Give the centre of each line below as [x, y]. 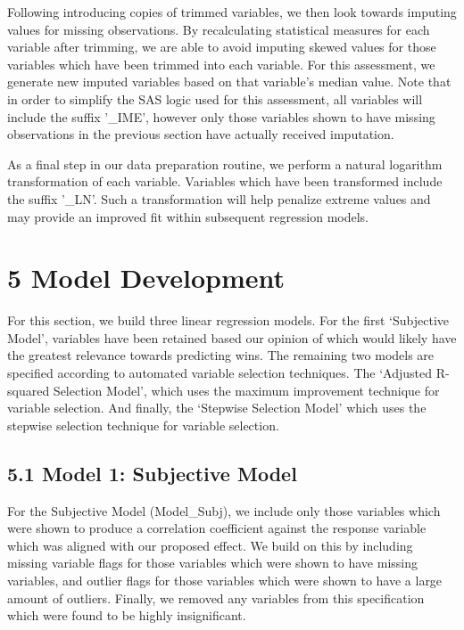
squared [29, 390]
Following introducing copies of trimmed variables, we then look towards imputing [232, 12]
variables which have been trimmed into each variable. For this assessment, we [221, 64]
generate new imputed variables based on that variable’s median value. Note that [229, 82]
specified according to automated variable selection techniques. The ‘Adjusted [220, 373]
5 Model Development [146, 278]
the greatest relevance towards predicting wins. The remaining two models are [221, 355]
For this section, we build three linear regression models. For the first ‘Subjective [228, 320]
